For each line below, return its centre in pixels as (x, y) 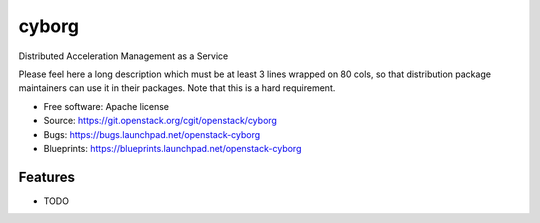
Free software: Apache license (106, 106)
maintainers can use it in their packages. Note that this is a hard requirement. (177, 88)
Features (46, 176)
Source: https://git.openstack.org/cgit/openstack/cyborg (160, 121)
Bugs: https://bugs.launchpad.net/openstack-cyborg (152, 134)
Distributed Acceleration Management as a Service (123, 56)
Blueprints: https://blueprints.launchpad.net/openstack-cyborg (172, 148)
